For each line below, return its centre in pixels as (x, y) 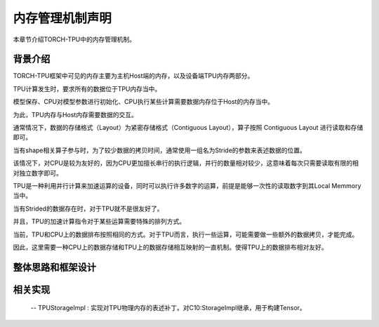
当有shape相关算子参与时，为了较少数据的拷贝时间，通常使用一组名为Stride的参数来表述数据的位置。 (160, 150)
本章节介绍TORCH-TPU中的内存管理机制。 (74, 39)
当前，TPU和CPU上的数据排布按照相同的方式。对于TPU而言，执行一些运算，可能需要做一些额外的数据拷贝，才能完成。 (186, 234)
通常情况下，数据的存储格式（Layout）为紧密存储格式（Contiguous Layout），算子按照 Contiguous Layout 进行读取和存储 (188, 128)
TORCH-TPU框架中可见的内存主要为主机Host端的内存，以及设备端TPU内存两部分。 (133, 76)
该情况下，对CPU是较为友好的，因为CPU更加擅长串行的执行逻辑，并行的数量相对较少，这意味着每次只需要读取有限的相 (186, 163)
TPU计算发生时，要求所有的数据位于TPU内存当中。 (87, 88)
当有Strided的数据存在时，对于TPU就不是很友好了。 (88, 208)
